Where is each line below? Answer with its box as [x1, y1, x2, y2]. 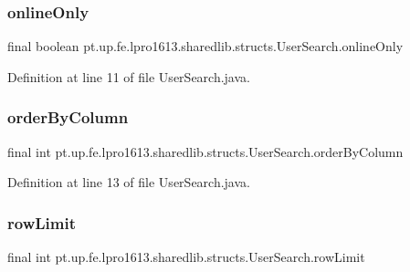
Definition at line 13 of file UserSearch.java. [7, 173, 250, 192]
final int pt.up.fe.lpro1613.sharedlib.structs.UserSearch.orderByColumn [7, 141, 404, 161]
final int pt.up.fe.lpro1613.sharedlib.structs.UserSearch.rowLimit [7, 247, 365, 267]
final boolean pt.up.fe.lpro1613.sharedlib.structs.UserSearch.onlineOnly [7, 37, 404, 56]
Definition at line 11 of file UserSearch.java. [7, 67, 250, 86]
